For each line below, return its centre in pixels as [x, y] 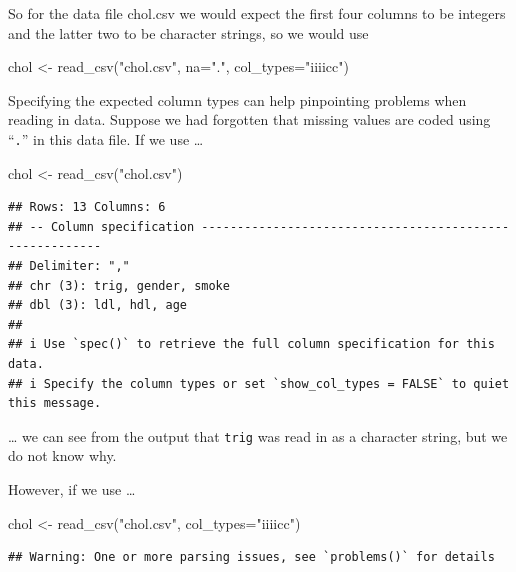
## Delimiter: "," [69, 266]
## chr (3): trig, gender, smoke [119, 285]
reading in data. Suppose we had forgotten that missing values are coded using [249, 119]
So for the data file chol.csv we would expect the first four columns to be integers [257, 13]
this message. [55, 403]
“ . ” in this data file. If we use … [106, 138]
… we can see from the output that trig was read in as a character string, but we [258, 435]
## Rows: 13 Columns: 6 [87, 207]
